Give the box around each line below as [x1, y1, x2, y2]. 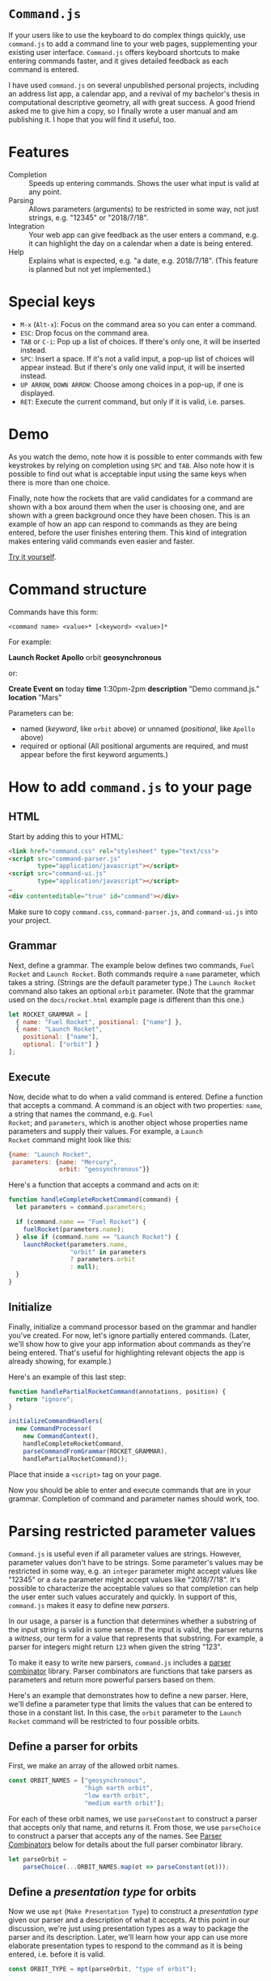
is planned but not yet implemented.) [28, 264, 151, 273]
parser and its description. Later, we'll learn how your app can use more [8, 1932, 248, 1942]
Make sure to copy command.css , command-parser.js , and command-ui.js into [8, 907, 258, 916]
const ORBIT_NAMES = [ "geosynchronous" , [8, 1776, 147, 1785]
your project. [8, 915, 51, 925]
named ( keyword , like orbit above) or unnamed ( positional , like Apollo [19, 723, 256, 734]
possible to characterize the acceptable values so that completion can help [8, 1583, 259, 1593]
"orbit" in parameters [70, 1248, 147, 1256]
